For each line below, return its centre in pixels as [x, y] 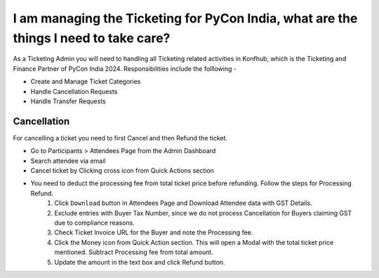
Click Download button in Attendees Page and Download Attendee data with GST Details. [183, 203]
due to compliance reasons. [94, 223]
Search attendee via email [68, 161]
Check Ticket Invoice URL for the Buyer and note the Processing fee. [154, 232]
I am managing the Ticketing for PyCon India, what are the [185, 18]
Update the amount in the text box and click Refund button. [140, 262]
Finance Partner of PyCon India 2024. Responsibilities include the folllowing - [125, 68]
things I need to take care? [92, 38]
